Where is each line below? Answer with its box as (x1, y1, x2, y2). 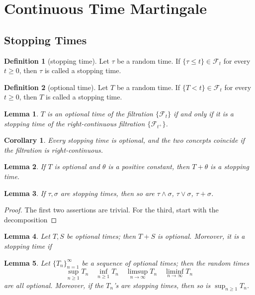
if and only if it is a (173, 108, 234, 118)
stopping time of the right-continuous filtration (4, 118, 145, 128)
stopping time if (4, 241, 52, 251)
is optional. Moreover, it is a (158, 231, 245, 241)
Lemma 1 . (4, 108, 39, 118)
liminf (166, 268, 184, 276)
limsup (127, 268, 148, 276)
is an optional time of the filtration (47, 108, 153, 118)
